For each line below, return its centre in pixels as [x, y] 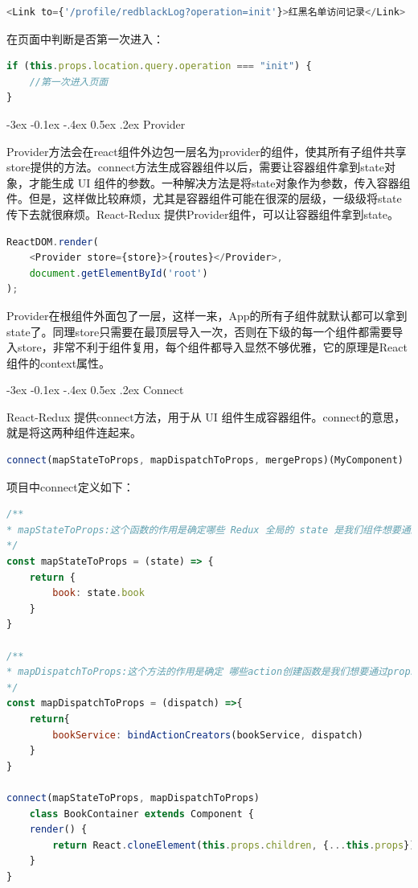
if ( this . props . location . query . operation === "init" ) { [159, 66]
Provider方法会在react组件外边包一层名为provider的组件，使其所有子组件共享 [207, 151]
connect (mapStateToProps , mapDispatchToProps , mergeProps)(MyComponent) [205, 460]
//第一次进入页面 [69, 82]
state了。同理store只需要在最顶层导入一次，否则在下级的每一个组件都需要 [199, 331]
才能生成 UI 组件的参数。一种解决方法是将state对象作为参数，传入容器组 [219, 182]
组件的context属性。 [59, 362]
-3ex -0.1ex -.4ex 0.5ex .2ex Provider [96, 123]
